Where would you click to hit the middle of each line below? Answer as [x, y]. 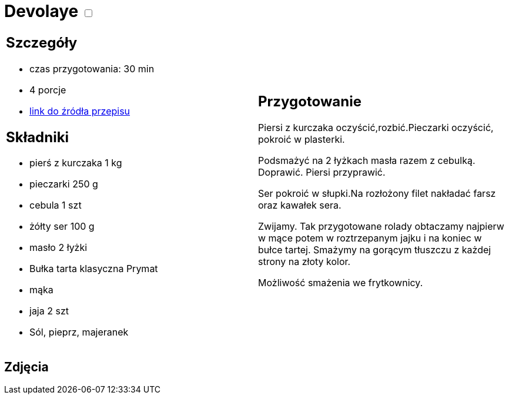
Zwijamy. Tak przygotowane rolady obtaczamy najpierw [381, 227]
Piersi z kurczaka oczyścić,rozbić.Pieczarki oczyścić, [376, 128]
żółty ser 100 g [62, 227]
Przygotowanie [310, 102]
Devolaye [41, 11]
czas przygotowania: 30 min [92, 68]
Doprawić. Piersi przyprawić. [322, 172]
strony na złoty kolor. [304, 262]
